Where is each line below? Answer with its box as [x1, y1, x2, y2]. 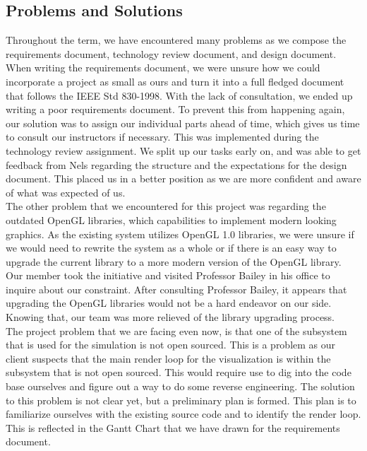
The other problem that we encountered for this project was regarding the [6, 199, 326, 213]
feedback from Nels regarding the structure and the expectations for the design [6, 157, 347, 172]
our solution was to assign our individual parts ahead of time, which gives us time [6, 115, 360, 130]
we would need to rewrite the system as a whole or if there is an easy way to [6, 240, 337, 255]
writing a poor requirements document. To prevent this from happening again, [6, 102, 345, 117]
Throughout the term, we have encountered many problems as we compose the [6, 33, 347, 47]
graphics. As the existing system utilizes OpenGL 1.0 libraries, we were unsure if [6, 226, 354, 241]
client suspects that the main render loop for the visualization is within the [6, 351, 331, 365]
